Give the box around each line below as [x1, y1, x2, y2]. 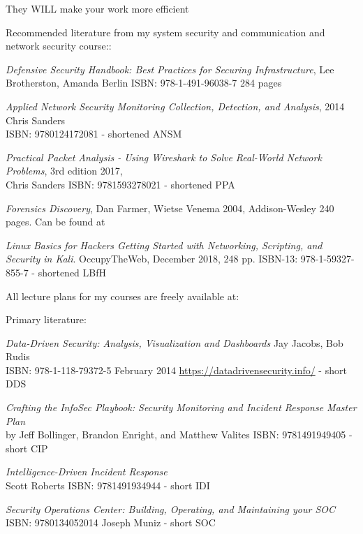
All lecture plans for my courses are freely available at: [6, 288, 239, 303]
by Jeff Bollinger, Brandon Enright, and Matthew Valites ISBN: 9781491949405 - [6, 427, 353, 442]
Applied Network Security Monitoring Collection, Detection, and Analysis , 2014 [6, 98, 345, 113]
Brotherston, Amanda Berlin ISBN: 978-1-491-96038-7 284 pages [6, 75, 282, 90]
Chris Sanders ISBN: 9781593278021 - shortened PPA [6, 177, 235, 191]
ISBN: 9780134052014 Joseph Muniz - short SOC [6, 515, 216, 530]
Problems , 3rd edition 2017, [6, 163, 123, 178]
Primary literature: [6, 312, 87, 327]
